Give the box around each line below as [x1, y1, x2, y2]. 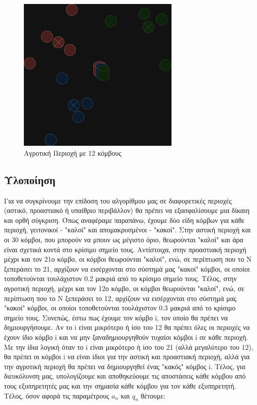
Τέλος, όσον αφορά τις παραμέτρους [4, 390, 109, 401]
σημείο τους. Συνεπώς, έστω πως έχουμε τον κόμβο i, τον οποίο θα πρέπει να [4, 312, 228, 322]
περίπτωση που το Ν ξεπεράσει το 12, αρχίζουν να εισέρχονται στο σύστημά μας [4, 293, 237, 303]
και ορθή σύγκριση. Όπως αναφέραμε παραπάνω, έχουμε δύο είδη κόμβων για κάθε [4, 214, 245, 225]
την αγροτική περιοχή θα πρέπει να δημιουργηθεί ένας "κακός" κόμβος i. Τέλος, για [4, 361, 246, 371]
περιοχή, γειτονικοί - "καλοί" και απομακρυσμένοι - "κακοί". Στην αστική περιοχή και [4, 224, 251, 235]
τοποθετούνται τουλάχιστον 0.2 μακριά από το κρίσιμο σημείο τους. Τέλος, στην [4, 273, 237, 284]
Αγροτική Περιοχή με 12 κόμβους [24, 147, 121, 158]
